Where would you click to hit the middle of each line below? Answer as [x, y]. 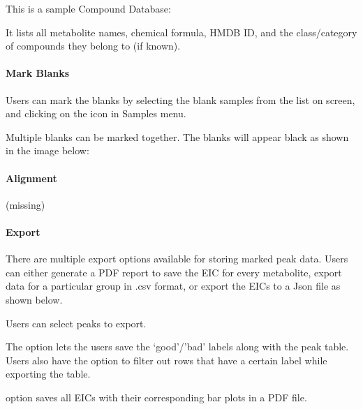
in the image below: [47, 150]
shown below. [34, 299]
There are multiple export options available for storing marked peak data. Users [177, 259]
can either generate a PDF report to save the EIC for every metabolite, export [174, 272]
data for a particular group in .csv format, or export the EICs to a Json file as [173, 286]
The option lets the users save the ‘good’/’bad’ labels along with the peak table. [177, 347]
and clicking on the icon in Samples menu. [96, 113]
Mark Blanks [38, 73]
